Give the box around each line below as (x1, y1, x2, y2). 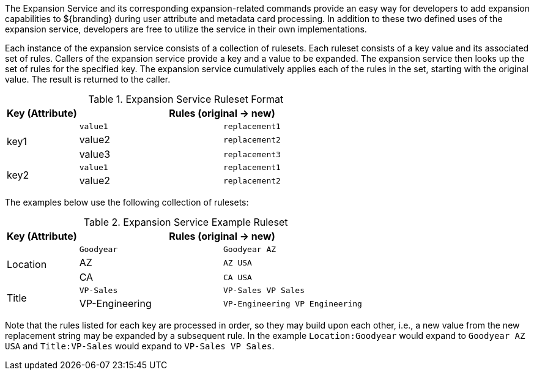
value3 (79, 148, 111, 160)
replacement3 (223, 149, 281, 159)
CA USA (223, 272, 252, 282)
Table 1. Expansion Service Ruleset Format (88, 93, 284, 105)
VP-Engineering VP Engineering (223, 299, 362, 308)
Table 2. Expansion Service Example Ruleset (83, 216, 288, 228)
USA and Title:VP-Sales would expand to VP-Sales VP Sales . (5, 341, 275, 351)
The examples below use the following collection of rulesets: (5, 197, 249, 207)
